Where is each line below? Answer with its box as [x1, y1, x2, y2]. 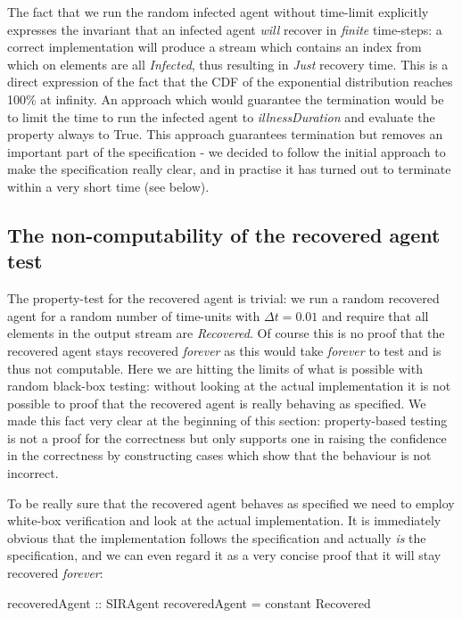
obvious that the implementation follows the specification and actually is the [7, 528, 426, 547]
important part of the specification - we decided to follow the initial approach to [7, 142, 446, 161]
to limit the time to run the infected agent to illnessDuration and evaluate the [7, 107, 435, 126]
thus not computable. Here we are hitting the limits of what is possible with [7, 358, 423, 377]
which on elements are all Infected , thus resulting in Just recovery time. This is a [7, 54, 449, 73]
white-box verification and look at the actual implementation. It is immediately [7, 511, 441, 530]
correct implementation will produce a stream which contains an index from [7, 37, 422, 56]
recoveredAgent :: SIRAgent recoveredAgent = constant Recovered [7, 593, 371, 612]
